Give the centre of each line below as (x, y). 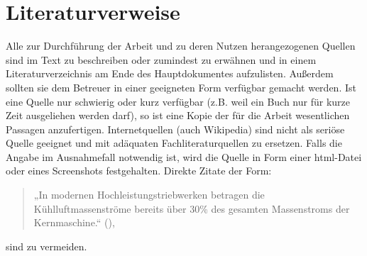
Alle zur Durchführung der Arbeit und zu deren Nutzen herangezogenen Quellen (181, 46)
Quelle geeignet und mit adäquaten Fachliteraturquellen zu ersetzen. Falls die (174, 143)
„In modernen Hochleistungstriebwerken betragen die (149, 195)
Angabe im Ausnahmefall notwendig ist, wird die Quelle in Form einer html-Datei (184, 156)
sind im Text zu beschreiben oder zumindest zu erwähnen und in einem (161, 59)
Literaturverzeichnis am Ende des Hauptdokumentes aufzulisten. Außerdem (170, 73)
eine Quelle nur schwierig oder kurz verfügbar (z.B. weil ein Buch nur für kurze (178, 101)
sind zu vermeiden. (46, 246)
